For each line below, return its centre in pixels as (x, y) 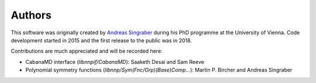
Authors (31, 15)
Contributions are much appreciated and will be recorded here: (87, 51)
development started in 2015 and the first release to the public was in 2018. (102, 40)
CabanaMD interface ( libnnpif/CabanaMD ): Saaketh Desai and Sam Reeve (115, 62)
